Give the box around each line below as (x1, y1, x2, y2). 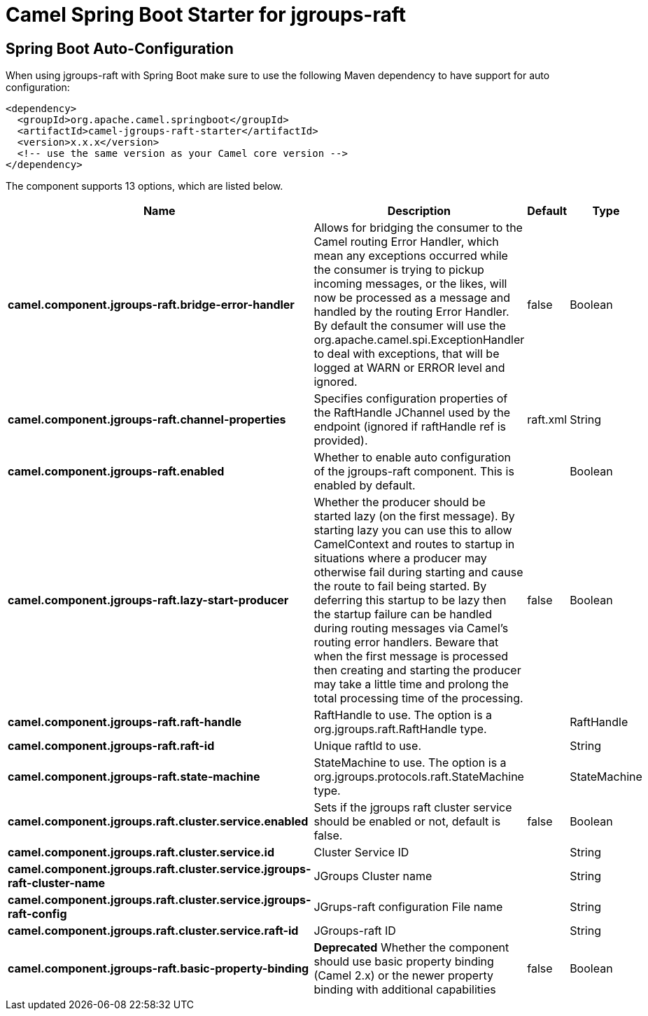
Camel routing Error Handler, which (314, 235, 499, 249)
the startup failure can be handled (314, 607, 492, 622)
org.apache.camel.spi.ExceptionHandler (314, 333, 525, 347)
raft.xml (527, 412, 568, 427)
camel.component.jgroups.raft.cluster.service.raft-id (8, 924, 299, 938)
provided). (314, 433, 368, 448)
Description (387, 204, 451, 218)
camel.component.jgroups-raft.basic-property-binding (8, 961, 309, 976)
